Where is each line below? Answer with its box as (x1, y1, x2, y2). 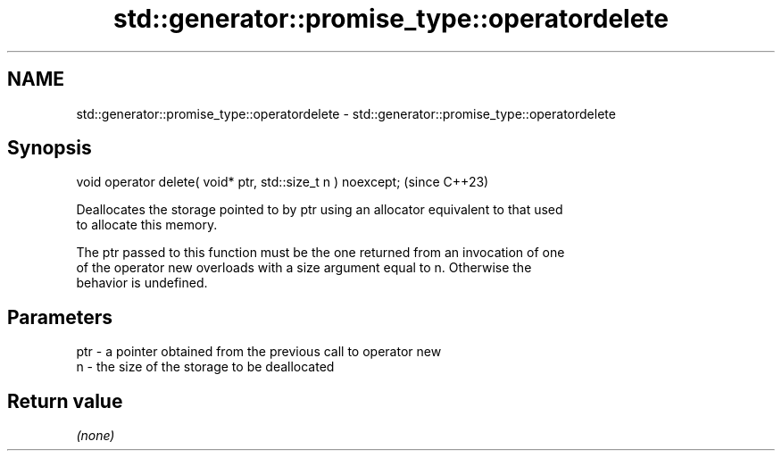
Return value (7, 389, 123, 412)
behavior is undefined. (76, 275, 208, 291)
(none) (76, 428, 115, 444)
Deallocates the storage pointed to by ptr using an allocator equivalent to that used (76, 202, 563, 218)
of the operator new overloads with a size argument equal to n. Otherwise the (76, 260, 532, 276)
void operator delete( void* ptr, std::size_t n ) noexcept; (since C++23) (76, 174, 489, 190)
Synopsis (7, 137, 92, 160)
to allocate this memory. (76, 217, 218, 233)
